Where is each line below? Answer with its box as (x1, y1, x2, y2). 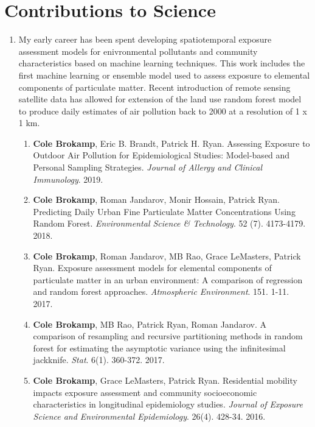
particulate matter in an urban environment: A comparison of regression (33, 273, 303, 286)
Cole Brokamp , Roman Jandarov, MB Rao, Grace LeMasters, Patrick (33, 249, 301, 262)
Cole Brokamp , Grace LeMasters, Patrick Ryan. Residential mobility (33, 373, 297, 386)
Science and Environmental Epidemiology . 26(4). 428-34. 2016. (33, 409, 266, 422)
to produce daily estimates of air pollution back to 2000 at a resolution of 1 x (18, 104, 307, 117)
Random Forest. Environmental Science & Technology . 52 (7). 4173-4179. (33, 217, 306, 230)
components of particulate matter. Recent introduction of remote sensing (18, 80, 291, 93)
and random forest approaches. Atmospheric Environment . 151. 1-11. (33, 285, 289, 298)
